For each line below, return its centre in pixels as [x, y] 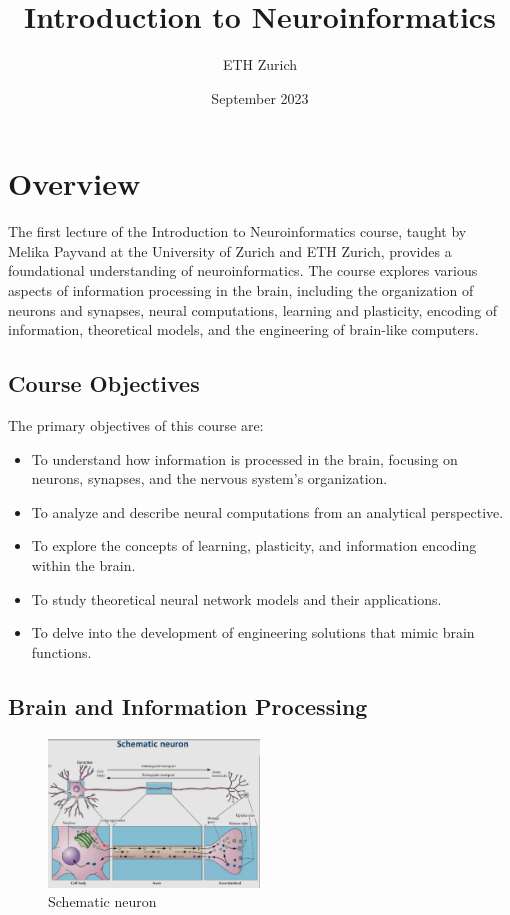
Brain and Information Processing [188, 705]
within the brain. [83, 564]
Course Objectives [104, 383]
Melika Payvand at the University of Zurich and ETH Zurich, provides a [230, 250]
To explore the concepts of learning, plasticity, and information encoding [254, 545]
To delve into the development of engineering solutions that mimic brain [253, 632]
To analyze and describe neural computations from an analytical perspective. [267, 511]
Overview [74, 183]
